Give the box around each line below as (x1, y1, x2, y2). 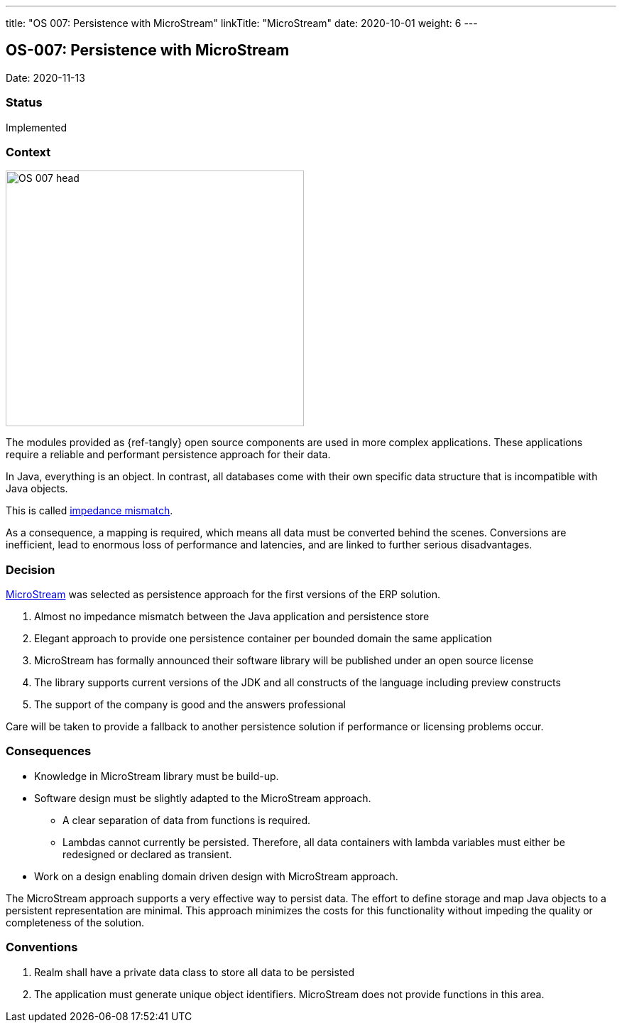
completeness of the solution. (6, 916, 145, 929)
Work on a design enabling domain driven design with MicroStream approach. (34, 870, 398, 882)
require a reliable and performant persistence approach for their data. (6, 448, 331, 461)
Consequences (6, 744, 92, 759)
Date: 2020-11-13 (6, 71, 85, 84)
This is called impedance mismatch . (6, 504, 173, 517)
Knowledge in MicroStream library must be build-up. (34, 769, 279, 782)
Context (6, 144, 51, 159)
